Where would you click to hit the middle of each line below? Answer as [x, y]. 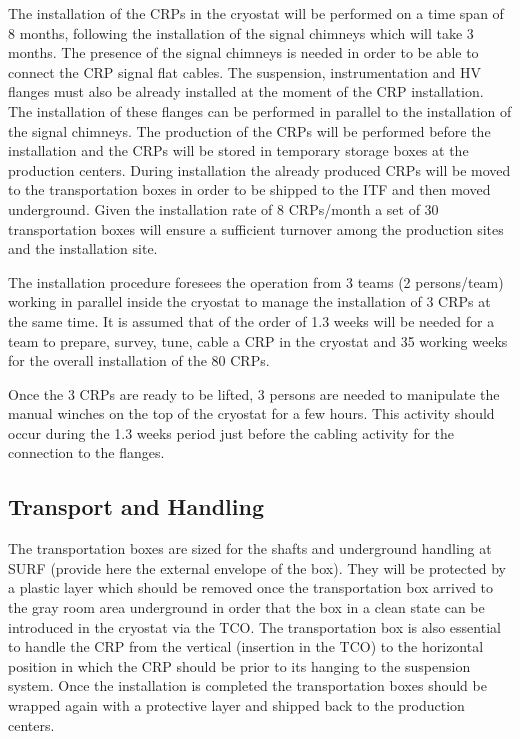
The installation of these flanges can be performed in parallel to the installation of [260, 110]
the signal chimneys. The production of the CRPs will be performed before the [249, 130]
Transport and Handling [136, 506]
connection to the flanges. [86, 452]
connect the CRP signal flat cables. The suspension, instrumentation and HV [245, 71]
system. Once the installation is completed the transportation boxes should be [247, 685]
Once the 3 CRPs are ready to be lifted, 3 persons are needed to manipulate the [254, 393]
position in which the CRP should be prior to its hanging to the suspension [239, 665]
